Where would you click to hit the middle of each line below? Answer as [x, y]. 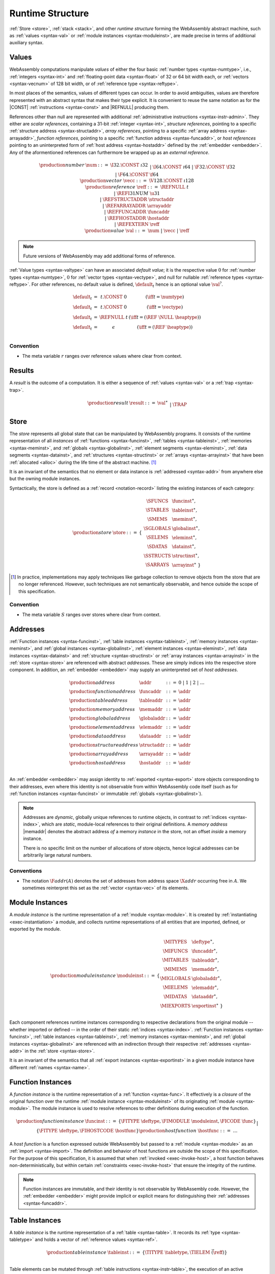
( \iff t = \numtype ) [165, 297]
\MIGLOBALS [175, 978]
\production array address [99, 754]
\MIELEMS [175, 988]
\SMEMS [157, 519]
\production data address [98, 736]
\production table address [98, 700]
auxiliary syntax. [26, 43]
